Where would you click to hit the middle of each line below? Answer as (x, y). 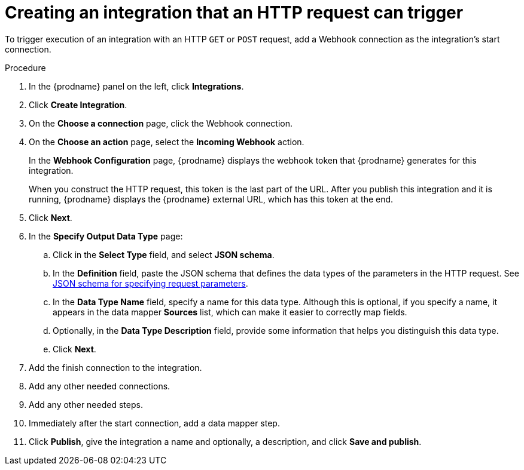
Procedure (25, 67)
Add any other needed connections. (100, 386)
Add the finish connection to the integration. (115, 367)
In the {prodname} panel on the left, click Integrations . (136, 86)
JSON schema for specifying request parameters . (150, 283)
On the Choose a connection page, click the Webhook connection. (161, 123)
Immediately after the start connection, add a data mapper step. (154, 423)
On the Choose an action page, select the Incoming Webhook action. (167, 142)
